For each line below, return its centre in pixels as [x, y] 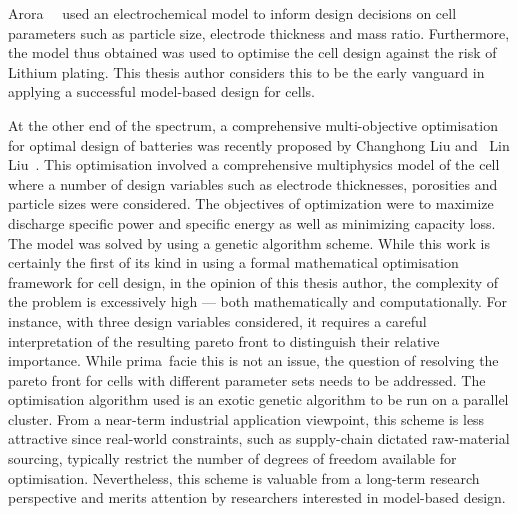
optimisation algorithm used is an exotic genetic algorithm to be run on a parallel [258, 399]
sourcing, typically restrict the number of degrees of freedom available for [232, 458]
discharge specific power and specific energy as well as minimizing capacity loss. [252, 222]
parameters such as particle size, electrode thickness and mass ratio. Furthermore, [259, 32]
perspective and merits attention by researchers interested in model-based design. [257, 497]
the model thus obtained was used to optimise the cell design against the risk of [252, 52]
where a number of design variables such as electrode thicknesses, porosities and [253, 183]
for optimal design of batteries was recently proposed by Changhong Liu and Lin [259, 144]
